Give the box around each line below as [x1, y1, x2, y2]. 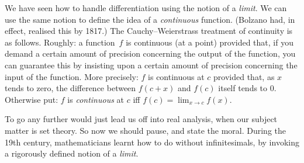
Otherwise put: [5, 93, 58, 105]
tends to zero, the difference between [5, 82, 136, 94]
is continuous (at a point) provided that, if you [126, 36, 293, 48]
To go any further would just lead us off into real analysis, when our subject [5, 113, 278, 125]
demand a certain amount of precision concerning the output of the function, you [5, 47, 296, 60]
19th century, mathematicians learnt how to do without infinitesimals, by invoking [5, 136, 299, 148]
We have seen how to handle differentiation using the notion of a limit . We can [5, 2, 287, 13]
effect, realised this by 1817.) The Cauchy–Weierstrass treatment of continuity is [5, 25, 293, 37]
